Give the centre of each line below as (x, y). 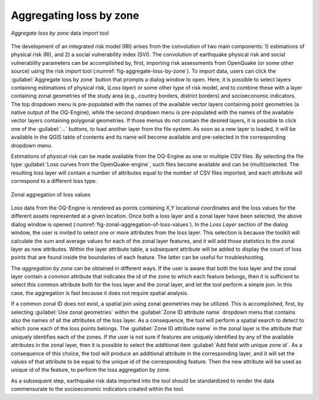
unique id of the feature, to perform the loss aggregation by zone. (91, 370)
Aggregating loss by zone (75, 15)
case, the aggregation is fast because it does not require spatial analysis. (100, 293)
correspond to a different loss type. (54, 181)
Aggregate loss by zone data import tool (60, 33)
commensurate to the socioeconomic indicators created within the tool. (98, 389)
